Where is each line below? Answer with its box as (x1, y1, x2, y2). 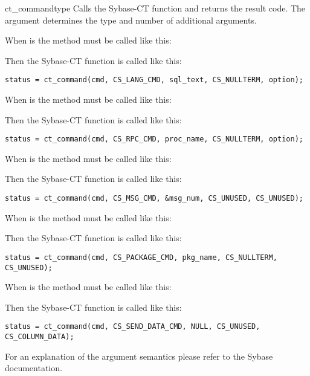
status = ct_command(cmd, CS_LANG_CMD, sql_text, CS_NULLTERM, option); (5, 76, 303, 85)
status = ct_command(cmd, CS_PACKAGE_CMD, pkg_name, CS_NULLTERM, (5, 253, 278, 262)
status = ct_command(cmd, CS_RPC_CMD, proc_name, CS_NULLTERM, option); (5, 135, 303, 144)
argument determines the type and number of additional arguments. (5, 13, 257, 26)
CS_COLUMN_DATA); (5, 332, 74, 342)
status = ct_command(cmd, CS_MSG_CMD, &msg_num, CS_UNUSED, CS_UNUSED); (5, 194, 303, 203)
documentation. (5, 361, 62, 374)
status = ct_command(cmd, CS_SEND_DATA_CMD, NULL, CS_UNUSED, (5, 322, 260, 331)
